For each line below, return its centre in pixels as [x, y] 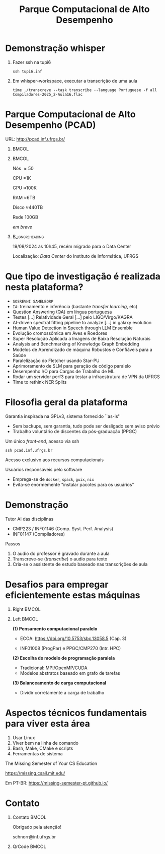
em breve [22, 227]
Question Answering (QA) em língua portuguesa [62, 312]
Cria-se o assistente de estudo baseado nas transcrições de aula [80, 564]
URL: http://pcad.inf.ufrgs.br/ [35, 139]
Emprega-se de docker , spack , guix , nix [53, 479]
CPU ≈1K [22, 178]
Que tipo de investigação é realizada [83, 277]
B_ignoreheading [28, 236]
